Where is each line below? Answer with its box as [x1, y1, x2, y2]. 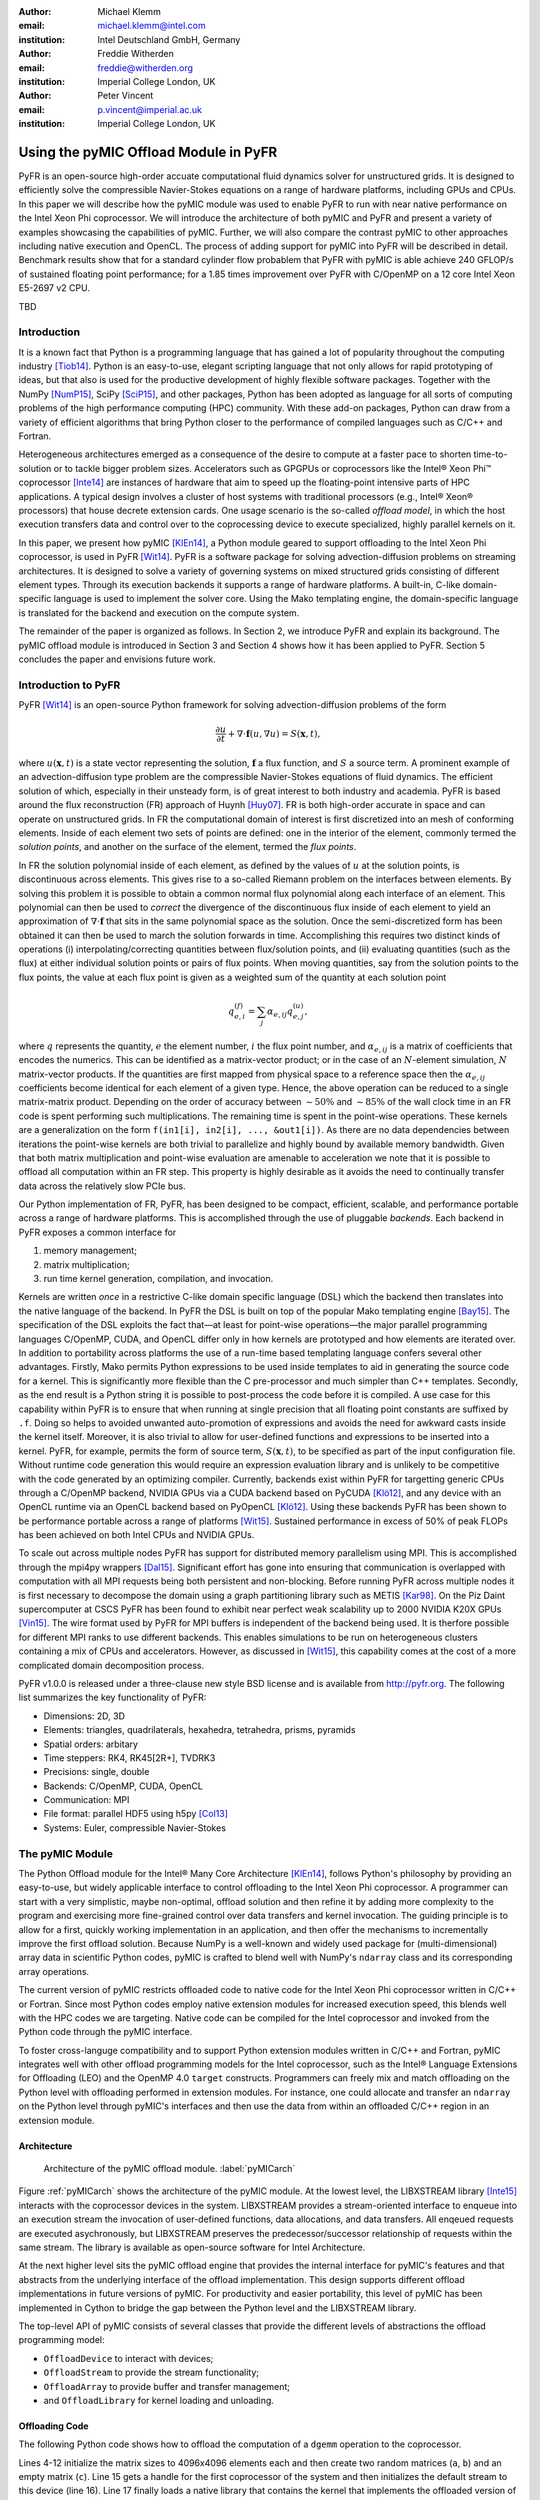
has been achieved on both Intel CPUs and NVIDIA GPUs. [18, 1529, 255, 1541]
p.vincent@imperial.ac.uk [97, 103, 202, 115]
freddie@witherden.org [97, 61, 194, 74]
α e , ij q [266, 1006, 294, 1019]
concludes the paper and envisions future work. [18, 653, 217, 665]
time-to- [473, 448, 508, 460]
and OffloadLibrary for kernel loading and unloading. [43, 2394, 275, 2406]
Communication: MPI [43, 1794, 130, 1806]
